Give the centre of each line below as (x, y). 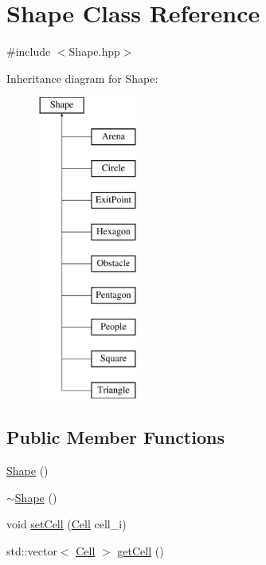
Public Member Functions (115, 437)
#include (29, 51)
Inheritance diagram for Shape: (82, 78)
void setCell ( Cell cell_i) (66, 524)
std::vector (32, 550)
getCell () (141, 550)
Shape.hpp (94, 51)
